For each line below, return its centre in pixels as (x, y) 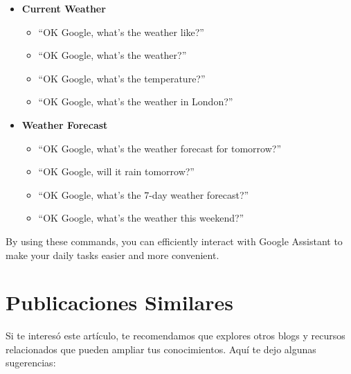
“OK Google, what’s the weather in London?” (136, 101)
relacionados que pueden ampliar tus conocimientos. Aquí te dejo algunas (161, 349)
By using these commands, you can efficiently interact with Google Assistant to (174, 241)
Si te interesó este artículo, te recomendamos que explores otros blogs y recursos (175, 336)
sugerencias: (31, 363)
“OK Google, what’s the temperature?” (122, 78)
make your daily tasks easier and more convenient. (112, 255)
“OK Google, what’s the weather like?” (121, 32)
